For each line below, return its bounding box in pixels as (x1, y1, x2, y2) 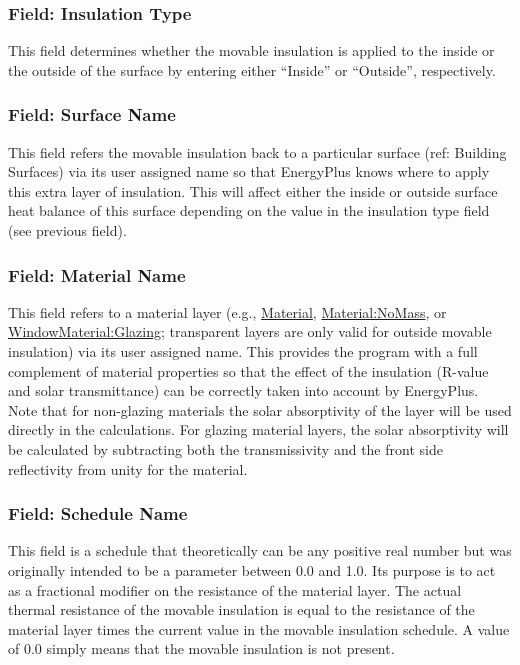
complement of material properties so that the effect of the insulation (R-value (8, 360, 489, 381)
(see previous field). (8, 220, 127, 240)
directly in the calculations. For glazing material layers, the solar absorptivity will (8, 419, 509, 440)
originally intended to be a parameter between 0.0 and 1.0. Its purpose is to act (8, 559, 496, 580)
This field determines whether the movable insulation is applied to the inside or (8, 40, 495, 61)
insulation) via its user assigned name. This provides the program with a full (8, 341, 478, 361)
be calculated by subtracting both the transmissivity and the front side (8, 438, 443, 459)
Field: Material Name (8, 262, 186, 287)
